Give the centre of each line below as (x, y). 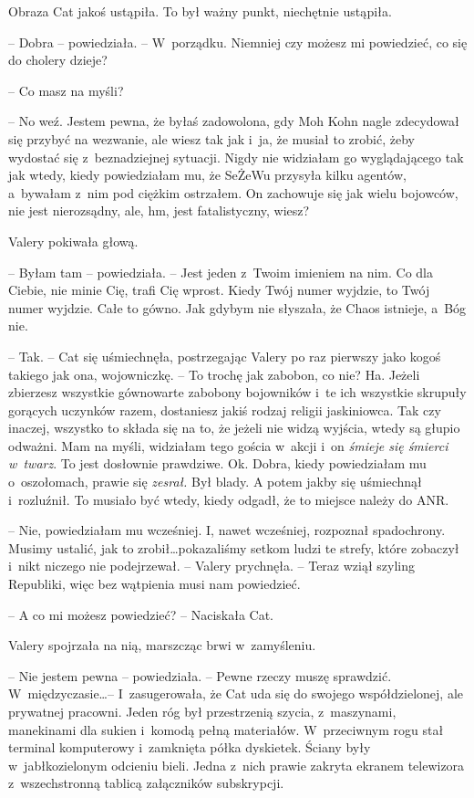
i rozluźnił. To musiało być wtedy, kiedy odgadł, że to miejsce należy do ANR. (229, 499)
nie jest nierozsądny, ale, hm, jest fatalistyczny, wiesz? (159, 210)
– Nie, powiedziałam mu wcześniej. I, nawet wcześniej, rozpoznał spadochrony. (227, 530)
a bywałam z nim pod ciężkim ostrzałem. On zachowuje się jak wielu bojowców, (233, 192)
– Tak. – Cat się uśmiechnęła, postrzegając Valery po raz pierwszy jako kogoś (225, 356)
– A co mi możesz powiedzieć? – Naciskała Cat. (141, 614)
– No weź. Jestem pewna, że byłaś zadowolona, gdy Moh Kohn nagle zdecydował (234, 121)
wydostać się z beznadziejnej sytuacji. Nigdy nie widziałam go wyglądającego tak (236, 157)
